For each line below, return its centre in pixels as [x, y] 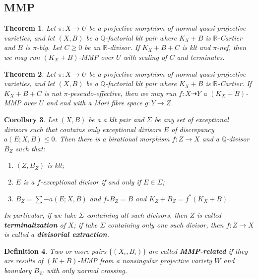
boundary [18, 270]
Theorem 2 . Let [30, 73]
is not [53, 93]
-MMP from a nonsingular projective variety [145, 260]
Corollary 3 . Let [31, 119]
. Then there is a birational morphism [112, 139]
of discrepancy [193, 129]
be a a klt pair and [116, 119]
